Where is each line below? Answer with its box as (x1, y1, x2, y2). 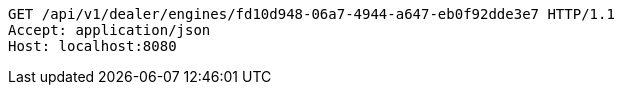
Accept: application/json (8, 22, 211, 38)
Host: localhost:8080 (8, 38, 177, 54)
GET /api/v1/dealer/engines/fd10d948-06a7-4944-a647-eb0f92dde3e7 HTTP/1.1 (8, 6, 615, 22)
